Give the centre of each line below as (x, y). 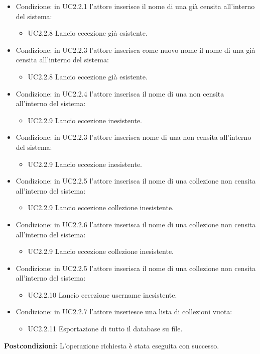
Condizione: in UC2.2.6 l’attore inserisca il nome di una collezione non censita (136, 224)
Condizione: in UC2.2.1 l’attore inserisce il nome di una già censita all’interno (135, 6)
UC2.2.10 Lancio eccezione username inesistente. (102, 294)
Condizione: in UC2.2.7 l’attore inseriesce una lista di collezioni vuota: (124, 312)
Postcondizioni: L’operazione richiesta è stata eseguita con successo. (112, 345)
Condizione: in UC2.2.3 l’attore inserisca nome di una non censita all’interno (134, 137)
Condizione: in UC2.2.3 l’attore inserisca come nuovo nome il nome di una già (136, 50)
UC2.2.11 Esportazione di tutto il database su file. (105, 329)
